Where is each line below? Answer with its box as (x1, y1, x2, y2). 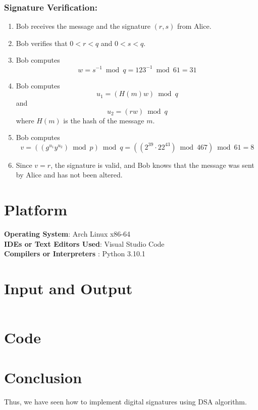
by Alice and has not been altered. (16, 169, 123, 180)
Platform (4, 199, 68, 220)
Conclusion (4, 367, 82, 387)
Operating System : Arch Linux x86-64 (4, 229, 131, 239)
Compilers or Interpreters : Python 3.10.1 (4, 248, 145, 259)
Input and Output (4, 278, 133, 299)
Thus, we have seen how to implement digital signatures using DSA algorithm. (4, 396, 247, 406)
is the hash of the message (63, 115, 144, 125)
